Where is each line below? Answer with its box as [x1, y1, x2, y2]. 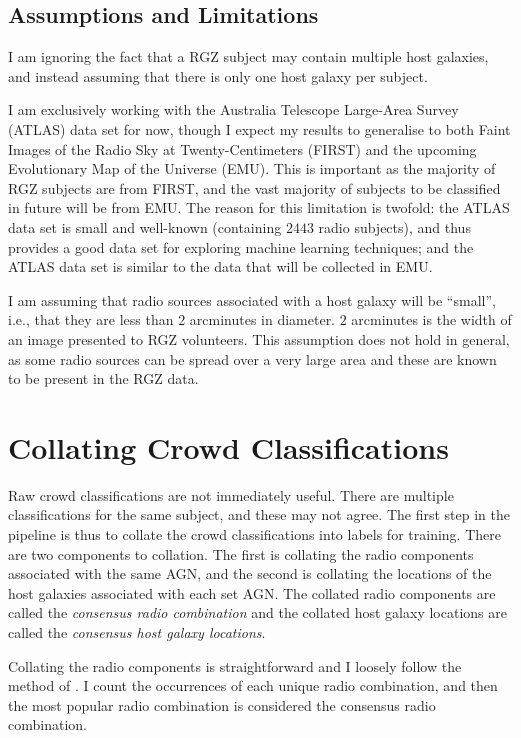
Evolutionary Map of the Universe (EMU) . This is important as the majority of [8, 158, 496, 179]
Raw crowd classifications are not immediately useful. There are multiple [8, 484, 454, 505]
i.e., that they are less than [8, 309, 174, 330]
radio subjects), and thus [318, 216, 471, 237]
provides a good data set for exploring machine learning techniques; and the [8, 236, 474, 257]
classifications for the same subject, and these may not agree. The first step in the [8, 504, 510, 525]
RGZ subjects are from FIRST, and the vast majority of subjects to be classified [8, 177, 501, 198]
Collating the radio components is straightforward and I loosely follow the [8, 655, 462, 676]
